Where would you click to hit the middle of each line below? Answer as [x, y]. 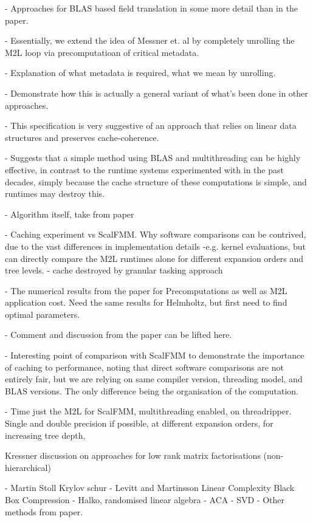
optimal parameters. [43, 314]
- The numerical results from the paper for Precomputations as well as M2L [146, 290]
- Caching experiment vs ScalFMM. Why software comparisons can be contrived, [156, 234]
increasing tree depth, [45, 435]
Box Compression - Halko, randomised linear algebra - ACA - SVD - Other [145, 500]
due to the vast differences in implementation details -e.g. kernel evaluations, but [156, 246]
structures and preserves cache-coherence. [82, 137]
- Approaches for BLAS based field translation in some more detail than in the [151, 8]
